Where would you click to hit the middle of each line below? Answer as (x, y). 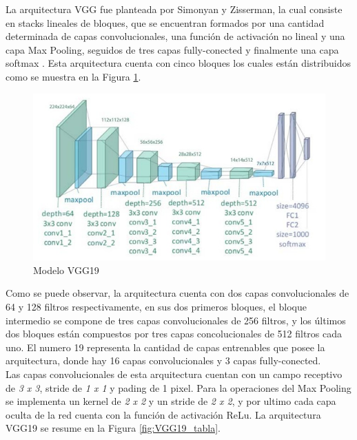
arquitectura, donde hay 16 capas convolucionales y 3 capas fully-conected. (163, 360)
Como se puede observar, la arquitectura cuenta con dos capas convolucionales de (177, 293)
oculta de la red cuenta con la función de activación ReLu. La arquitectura (163, 414)
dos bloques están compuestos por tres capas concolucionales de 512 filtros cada (174, 334)
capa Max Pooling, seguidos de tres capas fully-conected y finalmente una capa (172, 49)
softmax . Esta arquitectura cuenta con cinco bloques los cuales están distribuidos (178, 63)
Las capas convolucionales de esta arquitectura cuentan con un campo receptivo (174, 374)
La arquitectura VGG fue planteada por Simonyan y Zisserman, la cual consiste (174, 9)
